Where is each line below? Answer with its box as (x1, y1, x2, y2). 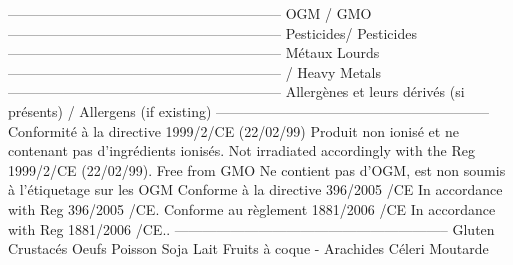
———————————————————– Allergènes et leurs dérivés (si (8, 81, 465, 102)
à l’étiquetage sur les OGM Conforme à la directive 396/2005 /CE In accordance (8, 179, 503, 200)
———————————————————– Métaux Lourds (8, 42, 380, 63)
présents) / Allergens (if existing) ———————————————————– (8, 100, 490, 121)
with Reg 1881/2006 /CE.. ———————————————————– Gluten (8, 218, 495, 239)
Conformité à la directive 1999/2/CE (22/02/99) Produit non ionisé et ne (8, 120, 459, 141)
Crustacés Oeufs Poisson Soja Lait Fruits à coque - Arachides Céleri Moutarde (8, 238, 489, 259)
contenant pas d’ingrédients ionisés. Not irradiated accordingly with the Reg (8, 140, 475, 161)
